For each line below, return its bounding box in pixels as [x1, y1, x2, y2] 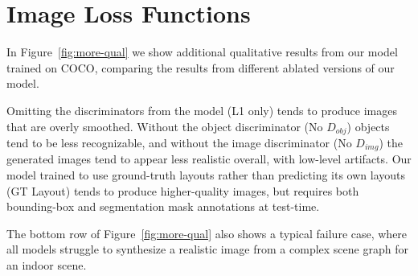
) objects [346, 117, 390, 134]
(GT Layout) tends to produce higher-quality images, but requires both [6, 182, 359, 199]
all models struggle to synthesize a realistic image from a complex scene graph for [6, 241, 408, 257]
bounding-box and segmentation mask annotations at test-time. [6, 198, 320, 215]
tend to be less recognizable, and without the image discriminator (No [6, 134, 352, 150]
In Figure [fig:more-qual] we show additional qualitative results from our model [6, 43, 398, 60]
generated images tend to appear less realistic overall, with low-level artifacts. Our [6, 150, 412, 167]
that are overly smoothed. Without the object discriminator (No [6, 117, 323, 134]
